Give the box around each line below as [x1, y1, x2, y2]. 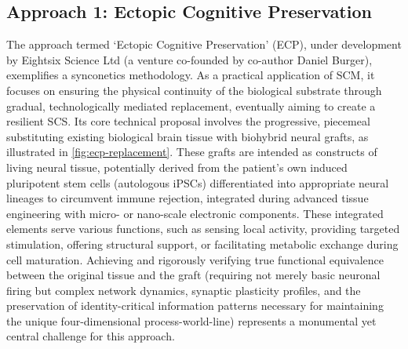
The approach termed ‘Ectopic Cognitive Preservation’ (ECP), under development [6, 36, 402, 53]
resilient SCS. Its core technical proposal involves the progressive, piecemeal [6, 113, 370, 129]
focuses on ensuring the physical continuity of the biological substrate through [6, 82, 382, 98]
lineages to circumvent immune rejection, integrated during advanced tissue [6, 190, 369, 206]
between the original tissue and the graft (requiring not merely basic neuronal [6, 267, 381, 283]
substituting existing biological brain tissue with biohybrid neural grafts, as [6, 128, 369, 144]
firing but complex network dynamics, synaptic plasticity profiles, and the [6, 282, 361, 298]
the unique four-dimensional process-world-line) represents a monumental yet [6, 312, 377, 329]
